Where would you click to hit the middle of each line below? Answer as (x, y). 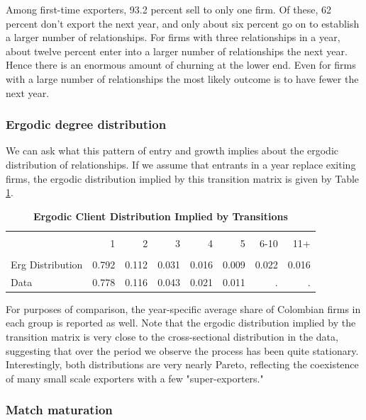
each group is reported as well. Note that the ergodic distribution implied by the (181, 323)
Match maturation (59, 410)
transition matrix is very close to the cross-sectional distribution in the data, (172, 337)
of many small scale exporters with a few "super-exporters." (135, 378)
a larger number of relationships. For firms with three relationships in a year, (173, 37)
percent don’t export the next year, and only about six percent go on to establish (183, 23)
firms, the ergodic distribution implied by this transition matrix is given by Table (183, 178)
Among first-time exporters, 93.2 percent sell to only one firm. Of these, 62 (168, 9)
